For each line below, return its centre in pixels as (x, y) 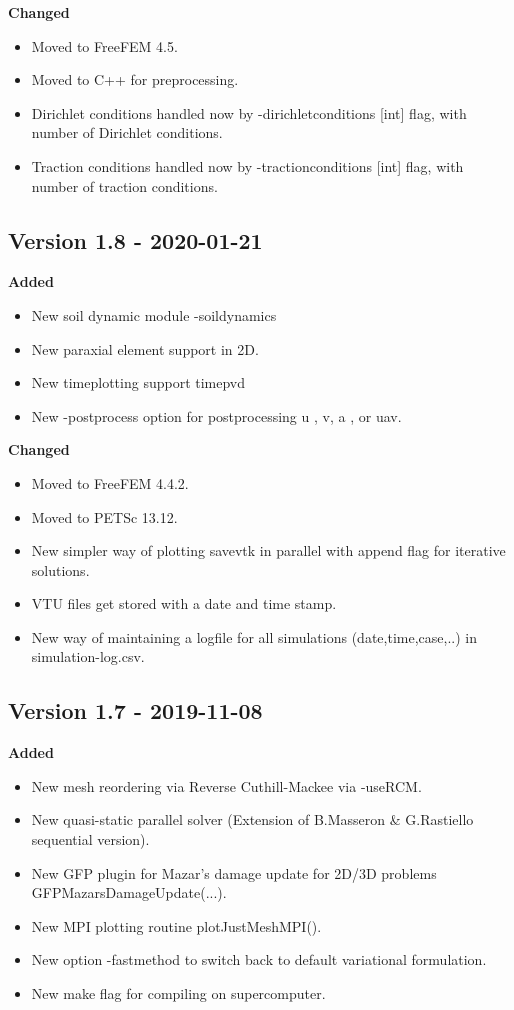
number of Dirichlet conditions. (127, 132)
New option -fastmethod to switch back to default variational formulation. (259, 959)
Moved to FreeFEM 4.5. (104, 45)
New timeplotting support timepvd (138, 382)
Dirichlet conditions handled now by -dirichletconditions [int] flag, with (249, 112)
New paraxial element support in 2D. (145, 348)
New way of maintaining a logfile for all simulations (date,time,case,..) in (254, 636)
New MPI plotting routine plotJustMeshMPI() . (176, 925)
